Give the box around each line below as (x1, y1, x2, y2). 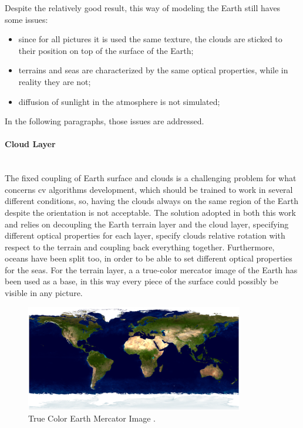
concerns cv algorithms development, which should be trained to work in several (5, 183, 293, 195)
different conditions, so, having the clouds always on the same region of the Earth (5, 195, 299, 207)
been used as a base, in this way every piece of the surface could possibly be (5, 275, 278, 287)
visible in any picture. (5, 287, 83, 299)
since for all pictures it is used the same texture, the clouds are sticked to (18, 33, 282, 45)
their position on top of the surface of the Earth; (18, 44, 194, 56)
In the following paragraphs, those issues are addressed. (5, 115, 204, 127)
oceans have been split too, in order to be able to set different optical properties (5, 252, 292, 264)
